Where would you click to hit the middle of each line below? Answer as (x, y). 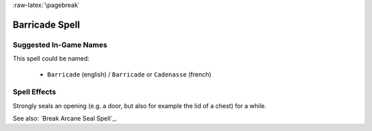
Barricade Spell (46, 24)
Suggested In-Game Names (60, 45)
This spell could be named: (51, 59)
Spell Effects (34, 92)
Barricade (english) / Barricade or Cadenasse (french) (129, 74)
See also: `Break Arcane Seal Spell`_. (65, 119)
